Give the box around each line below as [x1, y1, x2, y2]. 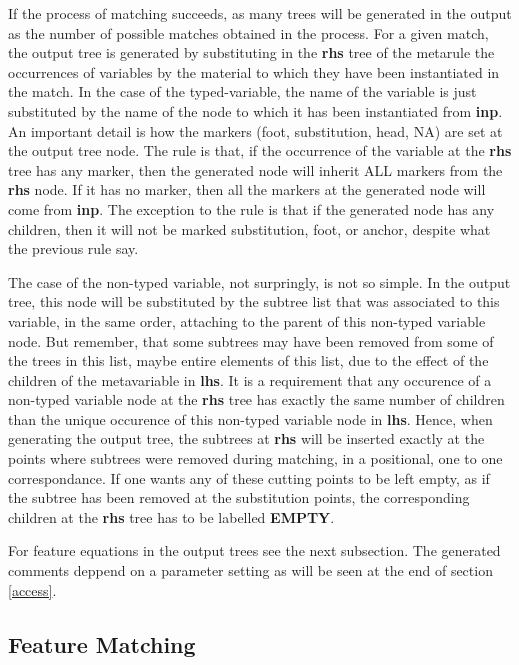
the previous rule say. [8, 238, 139, 259]
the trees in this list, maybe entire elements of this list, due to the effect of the [8, 350, 489, 371]
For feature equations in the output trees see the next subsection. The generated [8, 540, 501, 561]
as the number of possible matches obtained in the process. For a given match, [8, 22, 489, 43]
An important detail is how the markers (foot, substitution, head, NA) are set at [8, 120, 503, 141]
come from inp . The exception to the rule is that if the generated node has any [8, 198, 495, 219]
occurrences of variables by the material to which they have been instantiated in [8, 61, 500, 82]
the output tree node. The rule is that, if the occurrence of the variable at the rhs [8, 140, 512, 161]
